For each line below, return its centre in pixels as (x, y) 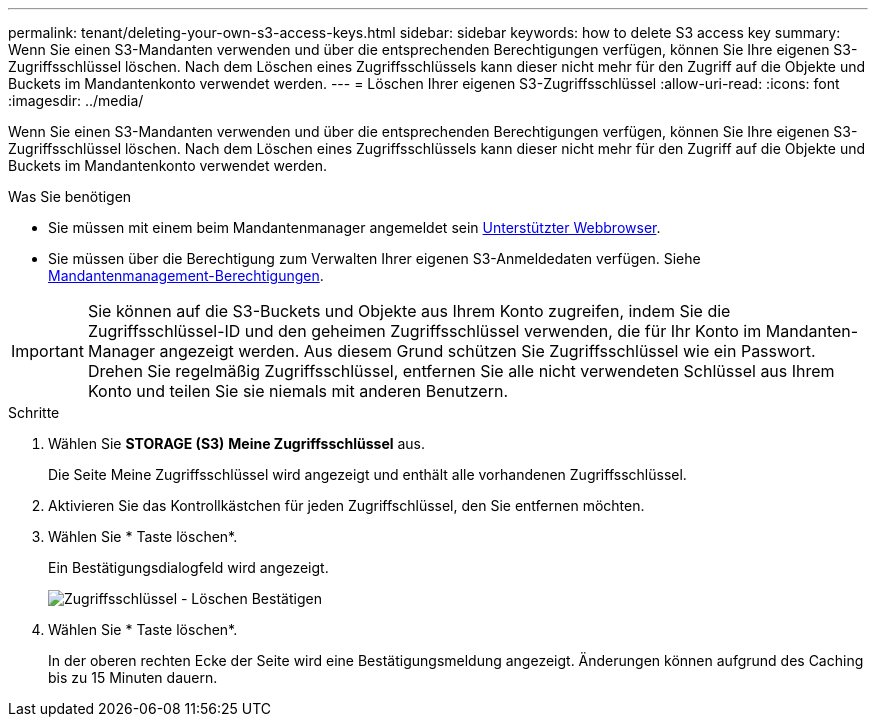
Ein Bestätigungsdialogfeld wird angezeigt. (188, 567)
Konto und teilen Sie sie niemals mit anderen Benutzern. (297, 391)
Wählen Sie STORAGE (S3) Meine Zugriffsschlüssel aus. (237, 443)
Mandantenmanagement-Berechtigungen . (186, 275)
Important (47, 351)
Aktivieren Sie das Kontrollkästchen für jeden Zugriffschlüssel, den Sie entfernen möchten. (346, 505)
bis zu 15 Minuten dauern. (133, 677)
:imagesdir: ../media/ (76, 100)
